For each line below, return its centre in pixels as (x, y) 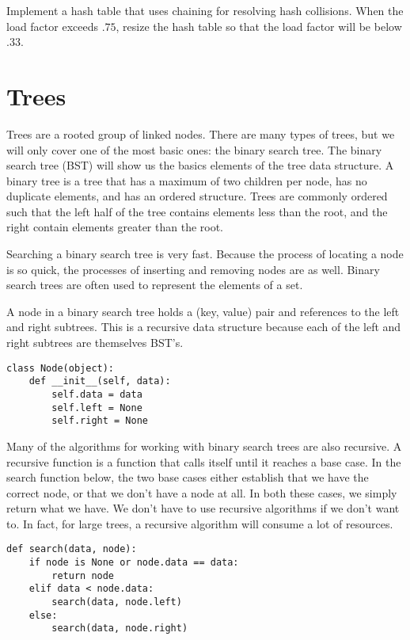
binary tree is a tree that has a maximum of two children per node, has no (187, 180)
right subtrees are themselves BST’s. (95, 343)
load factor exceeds (52, 26)
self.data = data (97, 394)
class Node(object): (61, 368)
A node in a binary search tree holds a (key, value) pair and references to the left (203, 311)
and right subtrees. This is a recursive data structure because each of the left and (204, 327)
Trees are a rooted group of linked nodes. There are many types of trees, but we (201, 133)
